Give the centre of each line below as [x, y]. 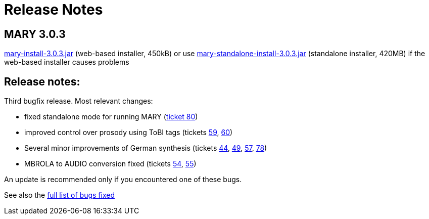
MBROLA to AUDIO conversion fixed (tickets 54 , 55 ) [110, 164]
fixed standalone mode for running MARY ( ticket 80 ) [111, 117]
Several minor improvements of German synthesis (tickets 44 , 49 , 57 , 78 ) [146, 148]
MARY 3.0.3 [35, 34]
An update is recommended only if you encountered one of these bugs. [123, 180]
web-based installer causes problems [67, 62]
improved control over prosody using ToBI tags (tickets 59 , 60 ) [129, 133]
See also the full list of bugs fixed [59, 195]
